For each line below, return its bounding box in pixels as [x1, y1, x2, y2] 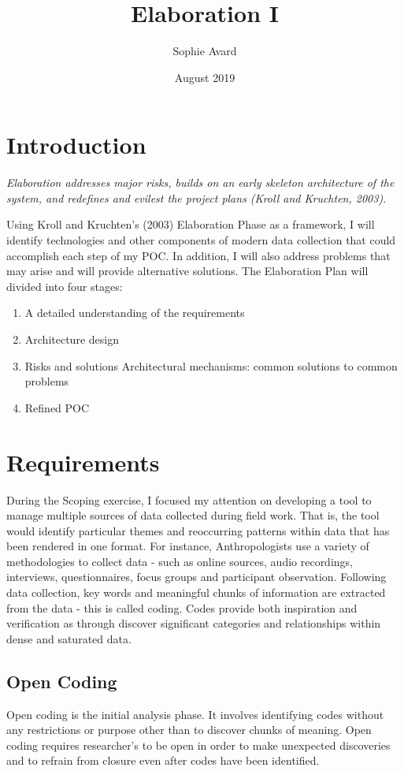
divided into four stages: [6, 277, 123, 294]
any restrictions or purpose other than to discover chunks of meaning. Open [6, 721, 372, 738]
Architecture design [24, 331, 119, 347]
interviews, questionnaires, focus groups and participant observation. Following [6, 568, 387, 585]
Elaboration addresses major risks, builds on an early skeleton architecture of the [6, 174, 395, 191]
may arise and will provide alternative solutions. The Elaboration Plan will [6, 263, 369, 279]
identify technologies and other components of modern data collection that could [6, 232, 396, 248]
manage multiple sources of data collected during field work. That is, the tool [6, 507, 380, 523]
